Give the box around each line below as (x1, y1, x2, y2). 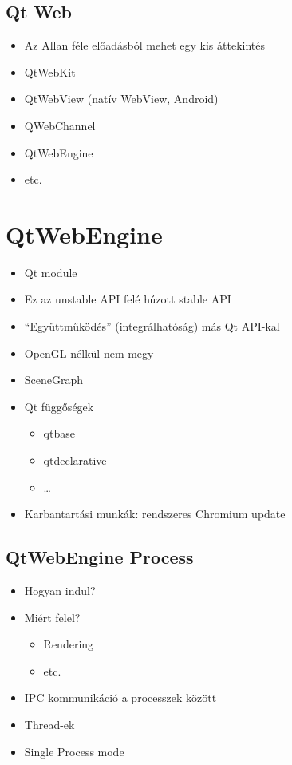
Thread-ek (24, 716, 75, 732)
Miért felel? (24, 608, 81, 625)
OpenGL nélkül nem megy (24, 344, 154, 361)
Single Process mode (24, 743, 124, 759)
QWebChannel (24, 117, 96, 133)
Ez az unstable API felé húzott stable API (24, 291, 231, 307)
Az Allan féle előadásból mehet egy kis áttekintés (24, 37, 265, 54)
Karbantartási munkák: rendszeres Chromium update (24, 505, 286, 522)
